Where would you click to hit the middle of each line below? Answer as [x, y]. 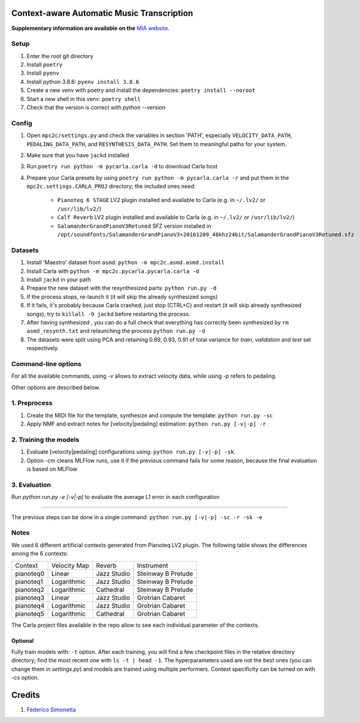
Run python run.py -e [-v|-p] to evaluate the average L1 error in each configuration [115, 497]
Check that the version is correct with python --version [96, 107]
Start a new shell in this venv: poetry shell [84, 99]
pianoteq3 [30, 598]
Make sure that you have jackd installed [78, 155]
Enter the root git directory [60, 56]
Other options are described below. [56, 387]
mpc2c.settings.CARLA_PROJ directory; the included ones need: [111, 186]
